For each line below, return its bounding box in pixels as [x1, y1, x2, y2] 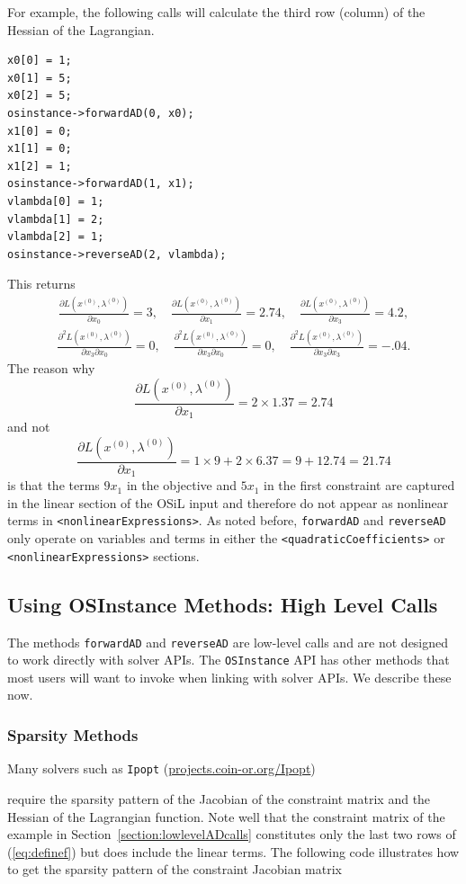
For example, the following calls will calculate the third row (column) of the [7, 3, 426, 21]
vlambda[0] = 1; [7, 194, 104, 208]
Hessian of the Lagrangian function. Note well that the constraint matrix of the [7, 807, 445, 826]
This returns [7, 274, 76, 293]
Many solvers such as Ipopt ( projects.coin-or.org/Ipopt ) [7, 759, 316, 778]
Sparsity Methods [7, 723, 139, 746]
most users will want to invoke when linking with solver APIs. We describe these [7, 667, 452, 686]
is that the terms [7, 476, 100, 495]
